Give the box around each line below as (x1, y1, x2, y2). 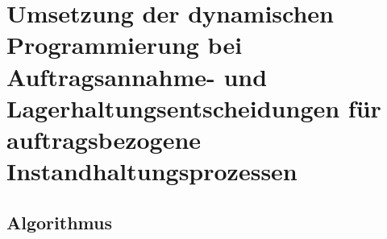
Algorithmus (6, 209, 112, 234)
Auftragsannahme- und (6, 60, 268, 93)
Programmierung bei (6, 28, 243, 61)
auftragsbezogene (6, 122, 202, 155)
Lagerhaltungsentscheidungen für (6, 91, 381, 124)
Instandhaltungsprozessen (6, 155, 298, 187)
